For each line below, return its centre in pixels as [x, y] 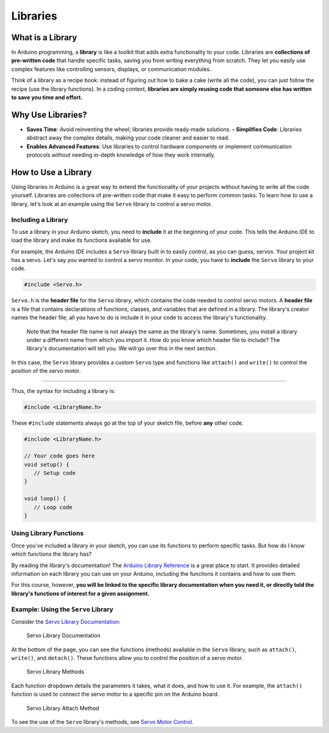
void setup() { [47, 464]
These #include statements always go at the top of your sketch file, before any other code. [127, 423]
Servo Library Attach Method [63, 708]
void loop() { [45, 499]
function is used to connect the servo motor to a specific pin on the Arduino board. [115, 694]
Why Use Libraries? [49, 115]
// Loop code [53, 507]
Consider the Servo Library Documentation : [66, 621]
